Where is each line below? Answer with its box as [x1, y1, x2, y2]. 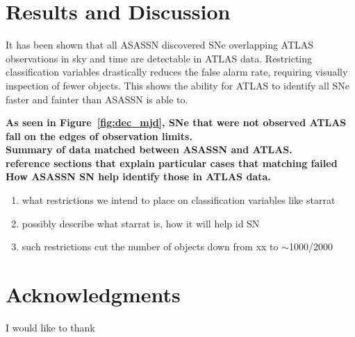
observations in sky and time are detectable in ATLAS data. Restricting [6, 51, 313, 65]
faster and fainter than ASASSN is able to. [6, 92, 188, 106]
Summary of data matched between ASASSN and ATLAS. [6, 142, 292, 157]
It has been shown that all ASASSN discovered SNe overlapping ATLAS [6, 37, 314, 52]
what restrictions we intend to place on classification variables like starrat [22, 193, 336, 207]
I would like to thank [6, 320, 95, 334]
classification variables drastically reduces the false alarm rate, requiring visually [6, 64, 348, 79]
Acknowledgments [6, 280, 181, 309]
